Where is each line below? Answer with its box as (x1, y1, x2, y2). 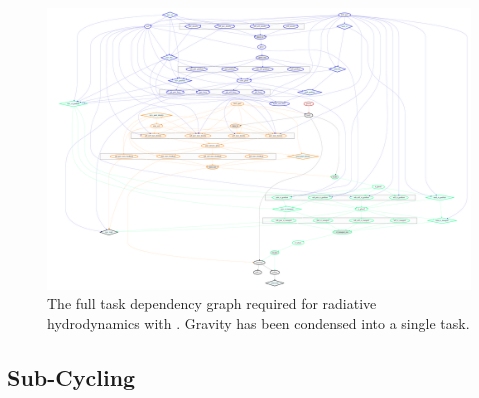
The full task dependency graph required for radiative (47, 293, 377, 314)
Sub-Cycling (7, 361, 136, 392)
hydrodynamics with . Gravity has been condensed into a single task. (47, 312, 470, 333)
